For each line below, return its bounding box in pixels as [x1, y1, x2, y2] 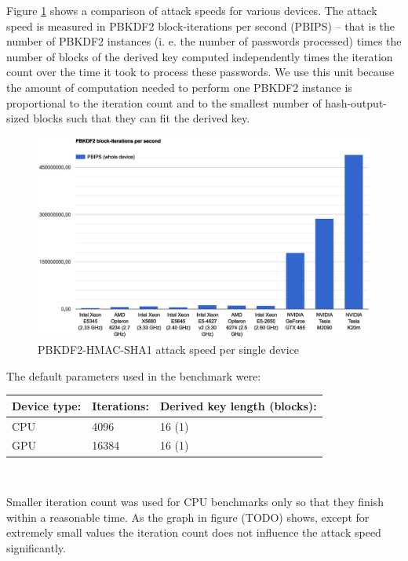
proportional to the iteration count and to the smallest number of [6, 94, 322, 111]
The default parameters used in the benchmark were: [6, 367, 261, 384]
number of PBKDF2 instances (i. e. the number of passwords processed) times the [6, 33, 402, 49]
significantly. [6, 539, 66, 556]
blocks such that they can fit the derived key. [33, 110, 250, 126]
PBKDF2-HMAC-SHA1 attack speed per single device [38, 341, 300, 358]
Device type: [12, 397, 82, 413]
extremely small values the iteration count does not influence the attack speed [6, 524, 381, 541]
